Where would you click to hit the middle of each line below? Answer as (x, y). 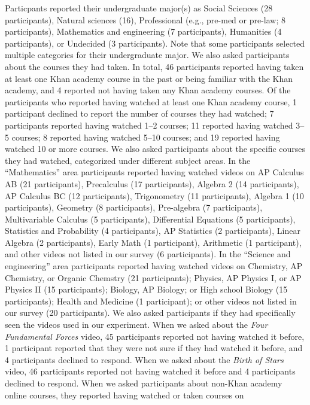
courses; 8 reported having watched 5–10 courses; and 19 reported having (146, 137)
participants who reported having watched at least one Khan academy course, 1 (151, 101)
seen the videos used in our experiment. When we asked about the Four (136, 325)
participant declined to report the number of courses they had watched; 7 (139, 113)
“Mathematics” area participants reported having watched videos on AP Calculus (154, 172)
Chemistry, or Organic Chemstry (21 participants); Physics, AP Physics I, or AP (153, 277)
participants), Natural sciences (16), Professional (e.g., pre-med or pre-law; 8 (145, 19)
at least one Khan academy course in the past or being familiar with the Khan (149, 78)
